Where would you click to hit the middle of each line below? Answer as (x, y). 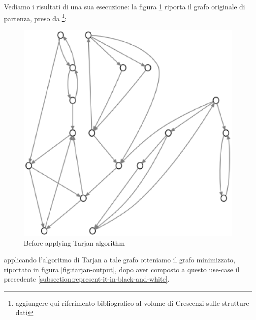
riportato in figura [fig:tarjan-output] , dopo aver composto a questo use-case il (122, 269)
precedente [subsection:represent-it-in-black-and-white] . (87, 279)
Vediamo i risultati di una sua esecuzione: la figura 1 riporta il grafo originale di (125, 6)
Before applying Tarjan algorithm (74, 243)
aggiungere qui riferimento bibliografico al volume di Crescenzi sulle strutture (132, 303)
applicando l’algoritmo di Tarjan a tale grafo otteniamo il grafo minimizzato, (120, 260)
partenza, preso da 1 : (35, 17)
